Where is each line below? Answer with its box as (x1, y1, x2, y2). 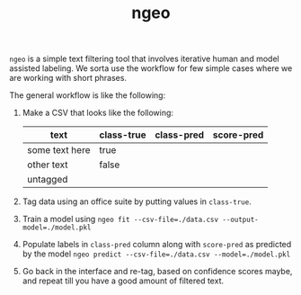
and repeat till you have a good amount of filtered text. (22, 275, 225, 286)
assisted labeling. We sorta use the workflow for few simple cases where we (9, 63, 293, 74)
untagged (26, 174, 68, 186)
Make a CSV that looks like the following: (22, 107, 173, 119)
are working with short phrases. (9, 73, 128, 84)
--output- (222, 215, 259, 225)
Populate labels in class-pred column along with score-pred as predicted (22, 239, 292, 250)
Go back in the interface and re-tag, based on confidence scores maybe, (22, 266, 293, 277)
